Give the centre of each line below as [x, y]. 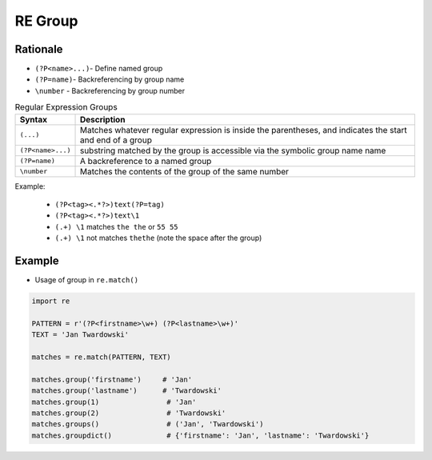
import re [51, 301]
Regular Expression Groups [66, 107]
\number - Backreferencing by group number [110, 90]
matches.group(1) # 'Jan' [114, 402]
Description [102, 119]
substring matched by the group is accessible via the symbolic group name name [233, 150]
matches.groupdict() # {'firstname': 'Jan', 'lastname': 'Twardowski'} [200, 435]
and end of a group [116, 140]
